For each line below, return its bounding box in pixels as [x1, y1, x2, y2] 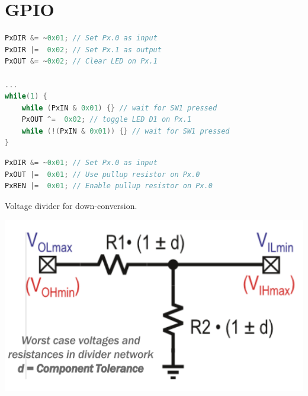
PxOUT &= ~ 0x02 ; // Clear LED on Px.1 [5, 57, 158, 66]
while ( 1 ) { [5, 92, 47, 101]
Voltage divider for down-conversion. [5, 199, 137, 211]
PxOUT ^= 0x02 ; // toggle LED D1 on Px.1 [21, 115, 192, 124]
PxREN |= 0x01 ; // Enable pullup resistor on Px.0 [5, 182, 213, 191]
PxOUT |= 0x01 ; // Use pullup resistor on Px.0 [5, 170, 200, 179]
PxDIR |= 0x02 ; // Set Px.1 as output [5, 45, 162, 54]
